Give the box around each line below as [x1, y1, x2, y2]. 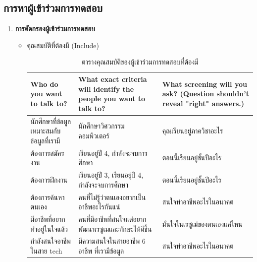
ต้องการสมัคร [30, 147, 64, 158]
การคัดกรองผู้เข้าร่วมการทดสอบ [15, 23, 96, 34]
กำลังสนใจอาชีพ [30, 236, 71, 246]
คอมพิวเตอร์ [78, 131, 109, 140]
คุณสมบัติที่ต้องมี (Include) [27, 40, 99, 50]
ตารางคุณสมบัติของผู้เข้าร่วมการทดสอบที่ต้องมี [81, 57, 199, 67]
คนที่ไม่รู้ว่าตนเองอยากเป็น [78, 192, 146, 202]
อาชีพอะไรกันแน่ [78, 201, 120, 212]
